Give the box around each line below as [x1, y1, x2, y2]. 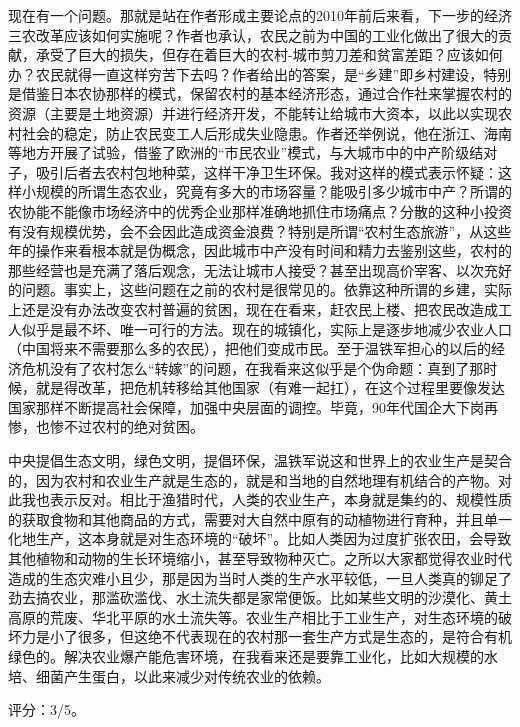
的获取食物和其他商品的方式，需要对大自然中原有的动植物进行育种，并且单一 [8, 508, 512, 529]
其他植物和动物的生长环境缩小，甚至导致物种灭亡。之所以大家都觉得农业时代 [8, 548, 512, 569]
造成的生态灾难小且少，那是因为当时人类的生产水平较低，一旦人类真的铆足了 [8, 567, 512, 588]
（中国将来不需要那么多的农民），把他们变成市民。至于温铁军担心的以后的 [8, 338, 491, 359]
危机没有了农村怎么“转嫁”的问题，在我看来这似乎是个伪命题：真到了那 [21, 357, 484, 378]
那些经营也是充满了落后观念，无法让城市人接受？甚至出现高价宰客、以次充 [8, 259, 498, 280]
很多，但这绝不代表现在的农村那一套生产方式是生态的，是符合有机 [77, 626, 512, 647]
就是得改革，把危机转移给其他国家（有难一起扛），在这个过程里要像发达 [35, 377, 505, 398]
